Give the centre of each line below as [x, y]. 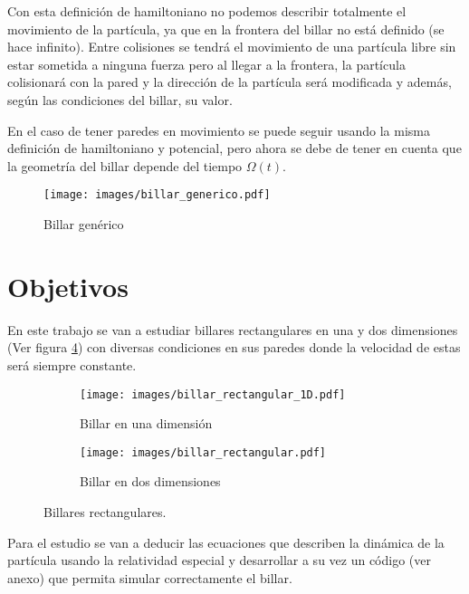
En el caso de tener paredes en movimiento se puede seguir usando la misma [219, 130]
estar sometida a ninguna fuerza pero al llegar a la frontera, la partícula [206, 64]
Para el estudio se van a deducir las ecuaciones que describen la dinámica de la [226, 542]
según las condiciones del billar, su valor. [120, 99]
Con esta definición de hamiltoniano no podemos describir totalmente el [207, 11]
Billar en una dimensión [146, 423]
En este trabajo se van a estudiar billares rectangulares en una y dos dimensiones [233, 329]
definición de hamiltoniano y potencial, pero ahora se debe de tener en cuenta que [234, 148]
